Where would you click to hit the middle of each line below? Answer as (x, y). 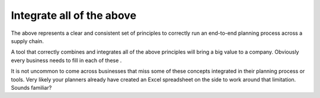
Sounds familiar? (31, 87)
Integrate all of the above (73, 15)
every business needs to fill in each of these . (66, 60)
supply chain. (27, 41)
